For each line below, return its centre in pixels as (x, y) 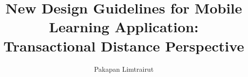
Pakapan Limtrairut (124, 69)
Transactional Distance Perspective (124, 45)
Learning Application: (124, 27)
